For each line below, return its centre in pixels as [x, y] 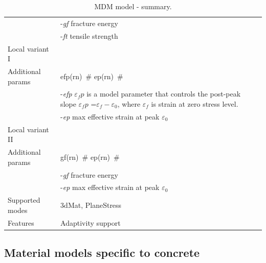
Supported [24, 200]
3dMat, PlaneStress [91, 205]
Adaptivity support [91, 222]
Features [21, 222]
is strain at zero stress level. [195, 104]
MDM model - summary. [133, 6]
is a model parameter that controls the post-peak [164, 94]
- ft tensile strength [89, 35]
